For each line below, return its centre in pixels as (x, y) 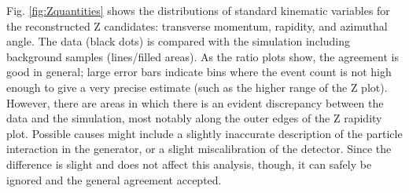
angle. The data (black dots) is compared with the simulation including (179, 41)
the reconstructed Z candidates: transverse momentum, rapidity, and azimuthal (197, 25)
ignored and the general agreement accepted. (114, 179)
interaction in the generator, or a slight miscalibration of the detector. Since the (199, 149)
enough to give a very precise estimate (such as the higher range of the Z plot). (197, 87)
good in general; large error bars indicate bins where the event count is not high (199, 72)
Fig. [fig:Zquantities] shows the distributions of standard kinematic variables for (198, 10)
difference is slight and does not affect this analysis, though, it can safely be (189, 164)
